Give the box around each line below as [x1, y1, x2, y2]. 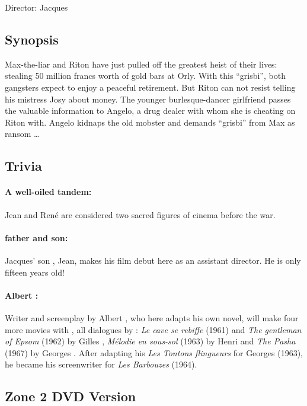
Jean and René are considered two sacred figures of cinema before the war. [5, 208, 276, 220]
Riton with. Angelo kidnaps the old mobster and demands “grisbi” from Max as [5, 116, 295, 128]
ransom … [5, 127, 40, 140]
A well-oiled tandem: [5, 186, 92, 198]
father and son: [5, 231, 68, 244]
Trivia [5, 156, 42, 175]
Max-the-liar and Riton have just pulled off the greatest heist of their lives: [5, 57, 277, 70]
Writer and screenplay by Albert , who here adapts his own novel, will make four [5, 311, 299, 324]
